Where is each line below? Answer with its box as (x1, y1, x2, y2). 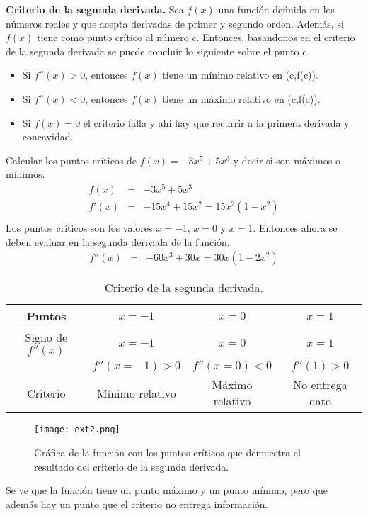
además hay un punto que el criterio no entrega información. (6, 496, 268, 511)
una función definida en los (218, 2, 335, 16)
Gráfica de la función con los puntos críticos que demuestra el (34, 444, 301, 459)
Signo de (25, 329, 68, 346)
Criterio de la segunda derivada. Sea (6, 2, 184, 16)
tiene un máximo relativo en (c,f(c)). (162, 91, 321, 106)
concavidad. (22, 129, 74, 144)
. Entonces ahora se (253, 220, 338, 235)
